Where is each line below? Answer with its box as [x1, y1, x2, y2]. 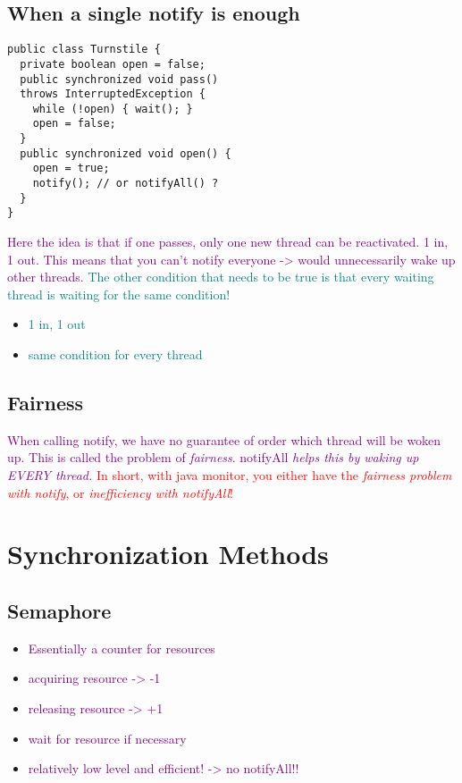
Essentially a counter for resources [28, 638, 215, 657]
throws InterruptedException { [20, 88, 206, 101]
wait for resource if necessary [28, 728, 187, 747]
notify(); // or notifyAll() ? [32, 177, 219, 190]
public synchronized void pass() [20, 72, 219, 86]
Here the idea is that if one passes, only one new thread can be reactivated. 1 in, [7, 232, 449, 251]
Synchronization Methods [7, 535, 329, 572]
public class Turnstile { [7, 43, 161, 56]
